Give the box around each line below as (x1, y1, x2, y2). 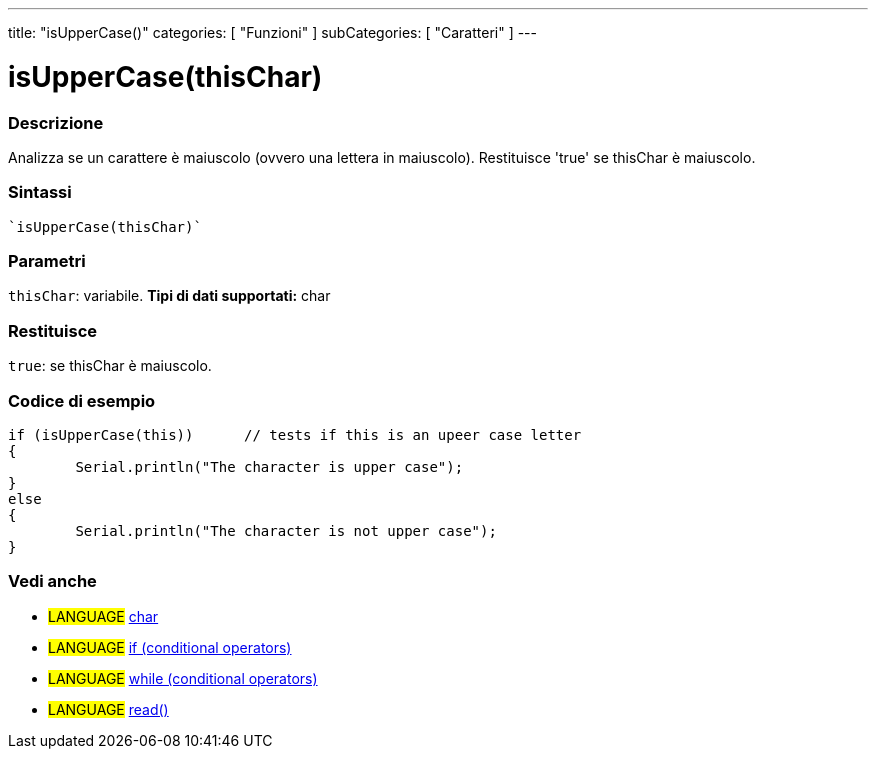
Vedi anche (8, 571, 97, 592)
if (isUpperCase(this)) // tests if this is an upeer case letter (8, 426, 582, 443)
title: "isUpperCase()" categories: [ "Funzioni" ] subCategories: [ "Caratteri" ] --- (8, 24, 537, 41)
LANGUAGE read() (48, 700, 169, 718)
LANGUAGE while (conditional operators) (48, 669, 318, 687)
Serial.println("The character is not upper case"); (75, 522, 497, 539)
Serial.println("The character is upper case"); (75, 458, 464, 475)
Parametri (8, 251, 86, 271)
